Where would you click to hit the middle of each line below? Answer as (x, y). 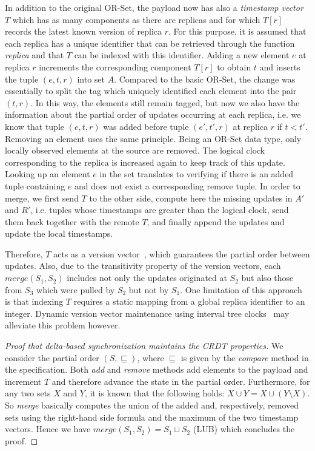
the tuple (22, 79)
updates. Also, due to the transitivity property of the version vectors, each (143, 266)
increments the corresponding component (115, 66)
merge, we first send (42, 198)
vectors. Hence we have (48, 429)
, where (151, 357)
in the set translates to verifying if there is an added (197, 174)
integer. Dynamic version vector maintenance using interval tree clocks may (147, 313)
